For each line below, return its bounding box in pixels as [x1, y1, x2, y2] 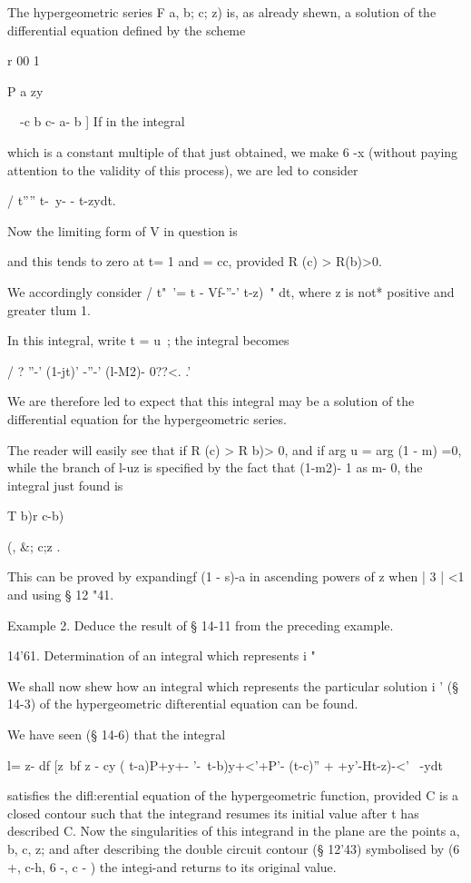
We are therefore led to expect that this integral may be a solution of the [7, 392, 415, 411]
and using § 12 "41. [7, 585, 114, 604]
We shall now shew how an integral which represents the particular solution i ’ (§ [7, 676, 458, 695]
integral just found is [7, 475, 123, 494]
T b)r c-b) [7, 506, 64, 525]
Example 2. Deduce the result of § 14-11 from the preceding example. [7, 615, 394, 634]
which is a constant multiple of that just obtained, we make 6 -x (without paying [7, 142, 458, 161]
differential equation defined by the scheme [7, 20, 246, 39]
